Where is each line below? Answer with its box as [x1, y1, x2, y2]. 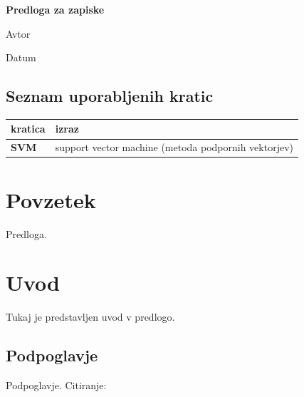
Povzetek [6, 185, 96, 214]
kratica [11, 121, 46, 136]
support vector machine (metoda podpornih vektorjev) [55, 140, 294, 155]
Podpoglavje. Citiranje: [6, 378, 107, 393]
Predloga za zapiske [6, 2, 105, 16]
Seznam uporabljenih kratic [6, 85, 214, 107]
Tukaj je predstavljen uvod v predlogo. [6, 309, 175, 324]
